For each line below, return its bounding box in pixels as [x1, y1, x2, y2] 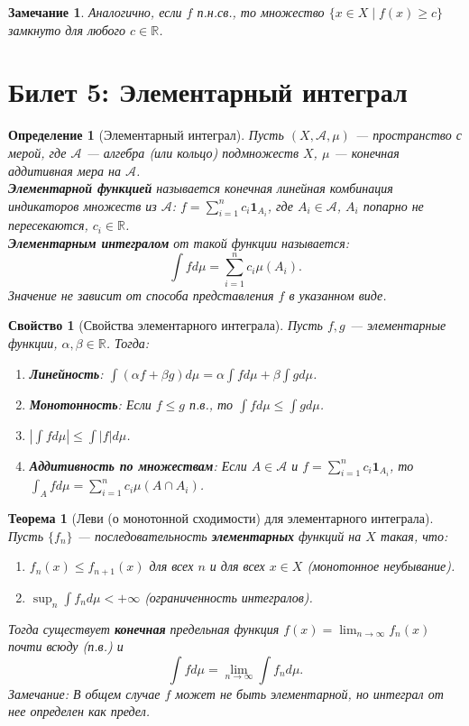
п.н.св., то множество [197, 3, 325, 21]
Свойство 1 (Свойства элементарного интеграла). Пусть [8, 316, 323, 335]
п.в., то [189, 394, 234, 413]
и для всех [209, 556, 265, 575]
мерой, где [8, 142, 67, 161]
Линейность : [29, 363, 104, 382]
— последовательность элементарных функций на [77, 526, 362, 545]
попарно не [363, 196, 424, 215]
